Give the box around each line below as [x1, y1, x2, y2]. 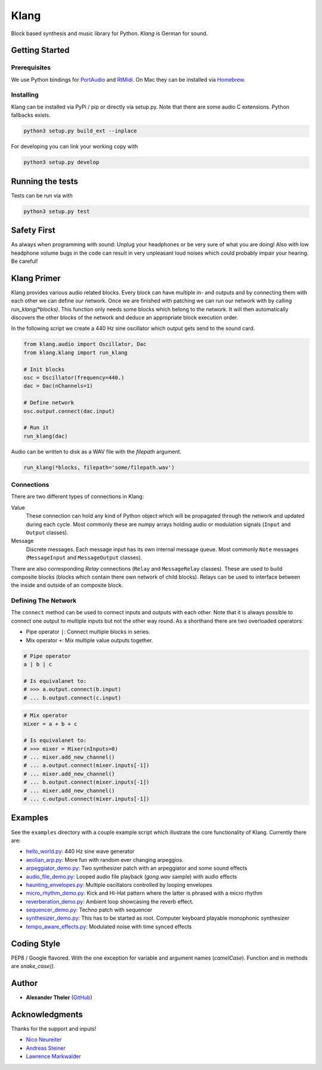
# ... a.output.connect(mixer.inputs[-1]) [23, 762, 150, 769]
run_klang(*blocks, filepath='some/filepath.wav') [23, 464, 175, 471]
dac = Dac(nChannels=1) [23, 382, 94, 389]
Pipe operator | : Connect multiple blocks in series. [26, 628, 150, 635]
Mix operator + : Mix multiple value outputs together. [26, 636, 153, 644]
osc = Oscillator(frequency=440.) [23, 374, 125, 381]
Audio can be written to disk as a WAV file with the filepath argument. [11, 448, 182, 455]
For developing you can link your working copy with [11, 143, 138, 150]
